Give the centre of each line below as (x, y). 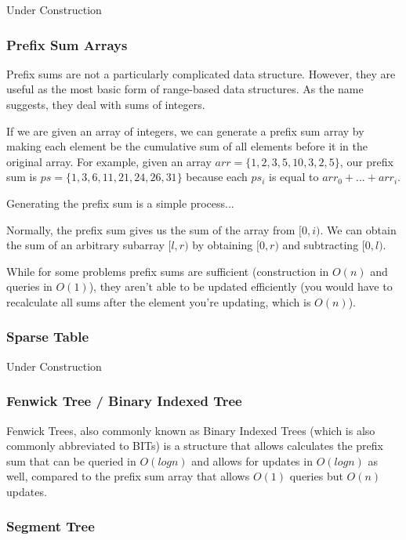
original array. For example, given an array (109, 161)
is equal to (294, 177)
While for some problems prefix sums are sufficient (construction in (168, 271)
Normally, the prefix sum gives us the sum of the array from (151, 229)
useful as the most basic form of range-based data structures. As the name (185, 89)
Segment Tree (51, 526)
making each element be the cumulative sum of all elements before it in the (187, 146)
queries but (316, 476)
